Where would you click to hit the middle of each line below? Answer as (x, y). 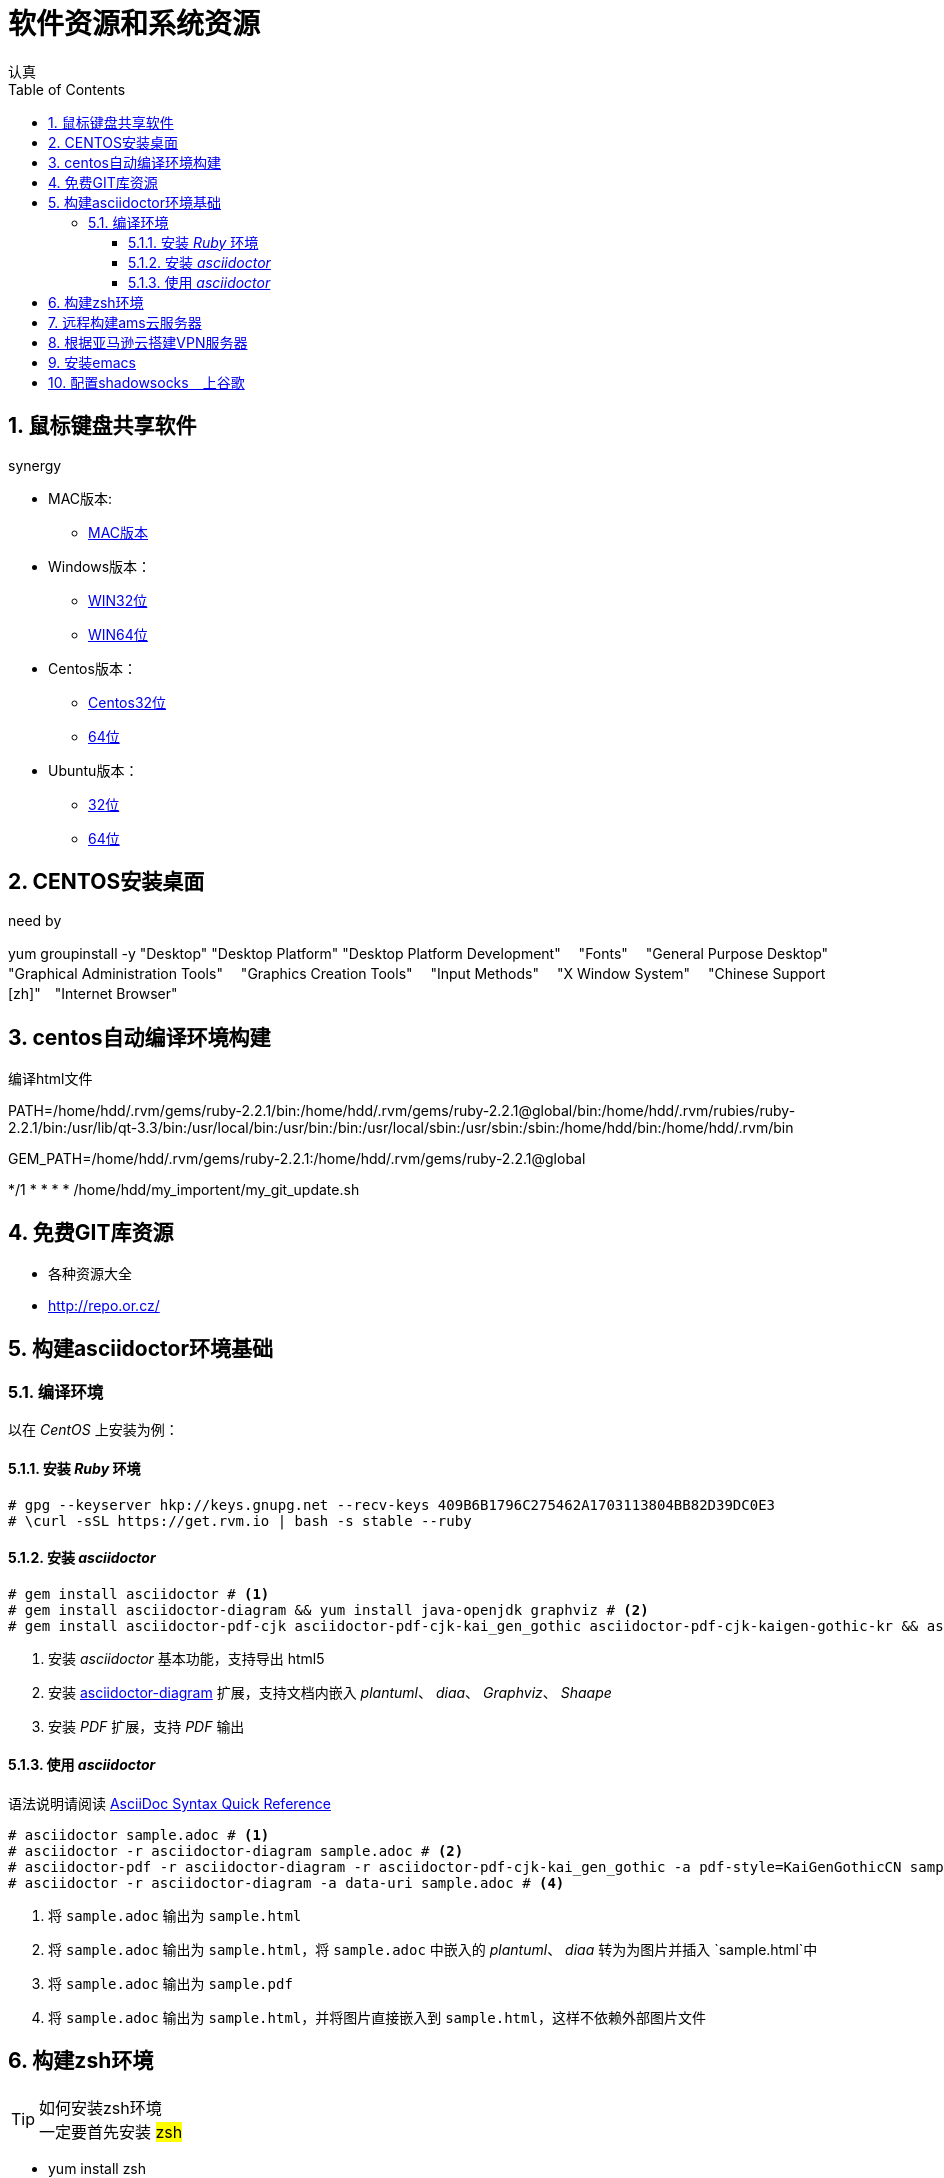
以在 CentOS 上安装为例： (93, 1430)
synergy (35, 465)
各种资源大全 (90, 1274)
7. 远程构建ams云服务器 (125, 322)
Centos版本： (92, 668)
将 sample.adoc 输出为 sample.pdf (170, 1983)
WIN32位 (118, 600)
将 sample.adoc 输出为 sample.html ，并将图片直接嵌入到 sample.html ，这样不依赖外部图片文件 (377, 2017)
